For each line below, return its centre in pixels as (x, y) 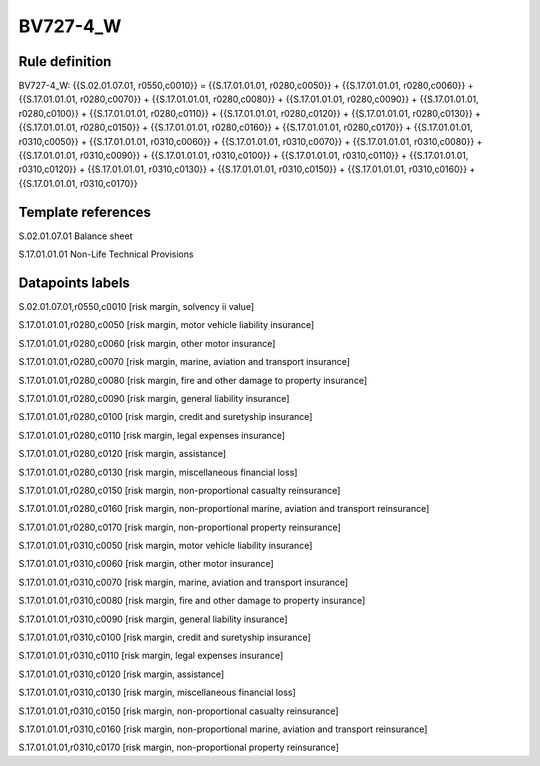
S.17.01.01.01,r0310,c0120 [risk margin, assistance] (121, 674)
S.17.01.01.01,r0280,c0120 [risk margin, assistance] (122, 454)
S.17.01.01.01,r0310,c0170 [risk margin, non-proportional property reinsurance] (179, 747)
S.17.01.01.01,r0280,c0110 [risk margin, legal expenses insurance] (151, 435)
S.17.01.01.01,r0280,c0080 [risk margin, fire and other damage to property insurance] (193, 380)
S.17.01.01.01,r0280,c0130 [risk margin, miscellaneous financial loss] (158, 472)
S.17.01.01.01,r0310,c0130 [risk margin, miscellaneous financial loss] (157, 692)
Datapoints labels (74, 282)
